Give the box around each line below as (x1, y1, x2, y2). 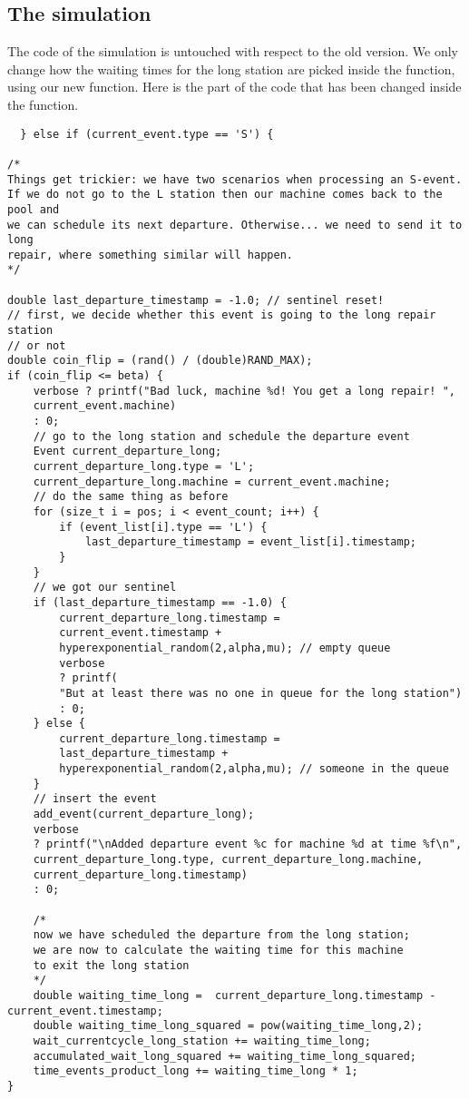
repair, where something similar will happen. (7, 248, 293, 261)
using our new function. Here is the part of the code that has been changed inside (7, 77, 462, 96)
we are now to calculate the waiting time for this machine (33, 944, 404, 957)
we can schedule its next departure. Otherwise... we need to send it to (7, 218, 463, 231)
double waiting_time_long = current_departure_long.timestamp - (33, 988, 436, 1002)
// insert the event (33, 792, 157, 806)
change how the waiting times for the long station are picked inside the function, (7, 59, 455, 78)
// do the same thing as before (33, 490, 229, 504)
